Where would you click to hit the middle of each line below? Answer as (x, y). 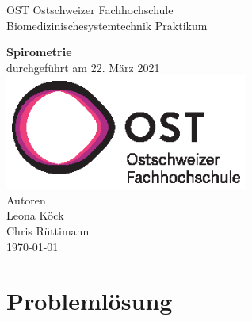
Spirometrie (39, 52)
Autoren (26, 199)
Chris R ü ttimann (48, 231)
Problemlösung (90, 301)
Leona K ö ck (35, 215)
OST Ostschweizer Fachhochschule (90, 10)
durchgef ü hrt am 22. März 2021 (83, 67)
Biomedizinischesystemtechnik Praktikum (107, 25)
